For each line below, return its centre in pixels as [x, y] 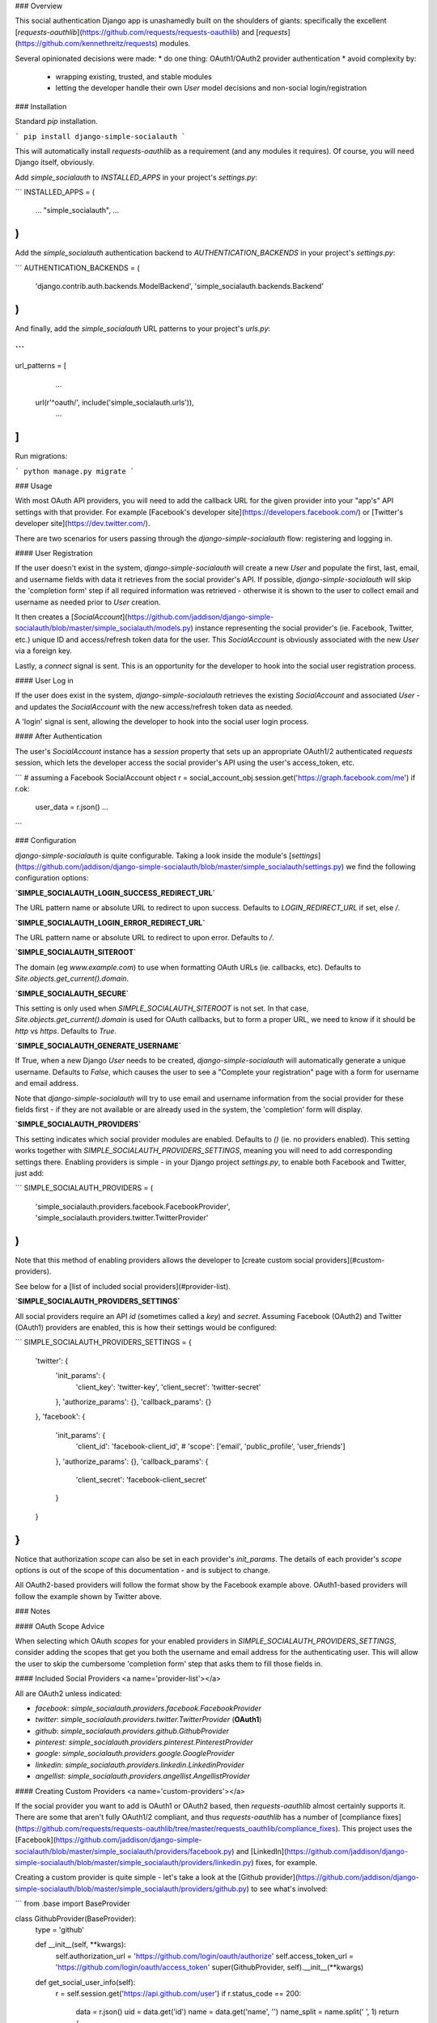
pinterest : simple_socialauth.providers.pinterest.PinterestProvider [144, 1742]
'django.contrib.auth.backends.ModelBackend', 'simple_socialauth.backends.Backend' [179, 286]
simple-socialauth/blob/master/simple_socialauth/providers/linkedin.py [133, 1862]
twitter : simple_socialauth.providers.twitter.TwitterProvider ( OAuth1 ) [148, 1720]
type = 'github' [60, 1929]
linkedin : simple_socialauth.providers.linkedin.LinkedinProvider [140, 1765]
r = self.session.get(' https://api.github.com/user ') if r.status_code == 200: [178, 1993]
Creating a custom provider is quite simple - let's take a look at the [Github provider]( [157, 1877]
